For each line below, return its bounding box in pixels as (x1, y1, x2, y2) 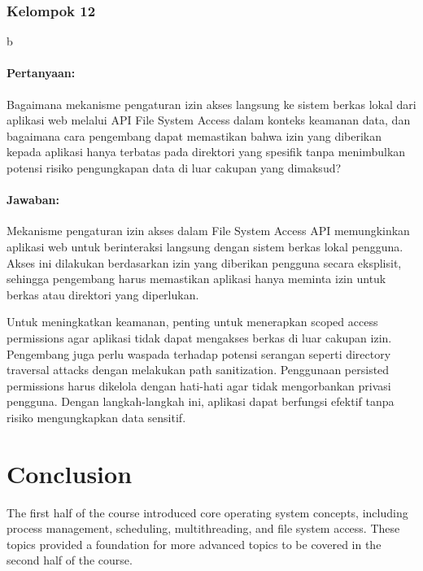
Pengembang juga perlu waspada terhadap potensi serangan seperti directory (7, 345, 391, 362)
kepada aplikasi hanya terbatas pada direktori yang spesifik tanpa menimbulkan (7, 143, 406, 160)
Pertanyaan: (7, 64, 76, 81)
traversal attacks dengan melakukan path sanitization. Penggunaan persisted (7, 361, 390, 378)
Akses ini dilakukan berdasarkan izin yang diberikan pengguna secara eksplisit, (7, 254, 402, 271)
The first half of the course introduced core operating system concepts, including (7, 503, 408, 521)
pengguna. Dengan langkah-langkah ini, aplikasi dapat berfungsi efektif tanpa (7, 393, 395, 410)
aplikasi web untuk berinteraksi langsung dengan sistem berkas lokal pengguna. (7, 238, 403, 255)
